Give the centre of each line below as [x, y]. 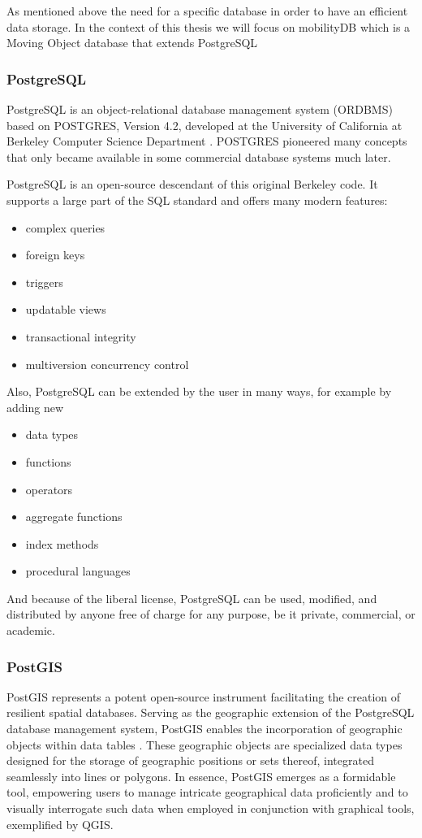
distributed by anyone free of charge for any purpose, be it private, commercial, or [211, 614]
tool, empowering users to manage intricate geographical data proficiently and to [207, 792]
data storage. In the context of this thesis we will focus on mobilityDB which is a [209, 26]
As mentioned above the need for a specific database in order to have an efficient [207, 11]
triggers [44, 282]
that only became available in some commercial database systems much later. [199, 156]
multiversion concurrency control [107, 364]
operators [49, 489]
